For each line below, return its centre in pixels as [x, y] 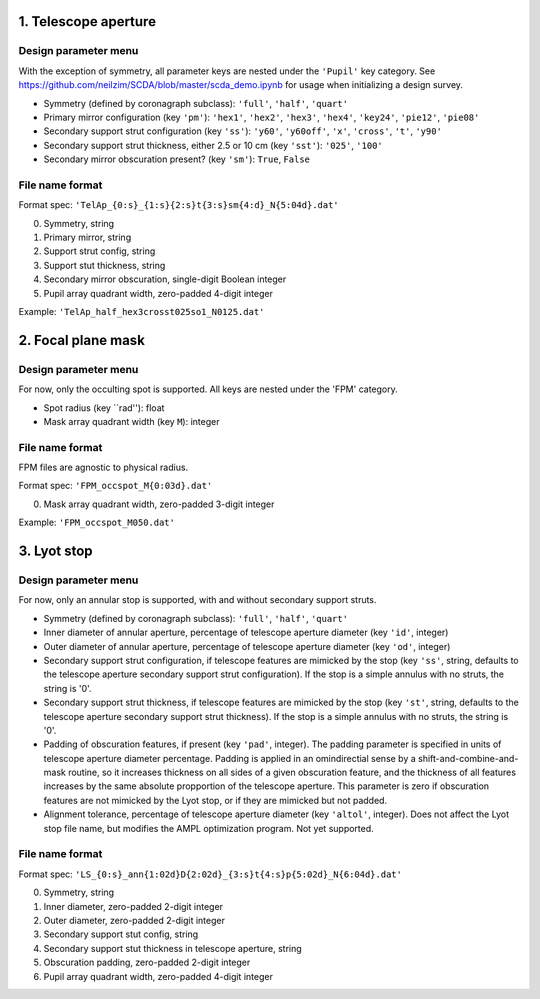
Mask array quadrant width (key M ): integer [131, 421]
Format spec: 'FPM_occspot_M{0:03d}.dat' [115, 486]
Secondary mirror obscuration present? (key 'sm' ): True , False [176, 159]
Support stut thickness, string [104, 265]
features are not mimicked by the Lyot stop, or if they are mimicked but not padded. [215, 800]
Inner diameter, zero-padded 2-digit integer [133, 906]
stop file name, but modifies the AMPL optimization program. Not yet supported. [208, 828]
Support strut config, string [99, 251]
